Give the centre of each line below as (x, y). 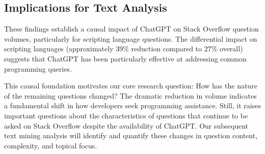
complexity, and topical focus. (51, 145)
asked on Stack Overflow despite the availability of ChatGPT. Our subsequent (126, 125)
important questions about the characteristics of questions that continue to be (126, 115)
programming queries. (38, 68)
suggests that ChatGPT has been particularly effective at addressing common (125, 58)
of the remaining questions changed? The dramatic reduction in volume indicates (130, 95)
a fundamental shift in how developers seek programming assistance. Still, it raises (132, 105)
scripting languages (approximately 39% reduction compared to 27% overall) (124, 49)
